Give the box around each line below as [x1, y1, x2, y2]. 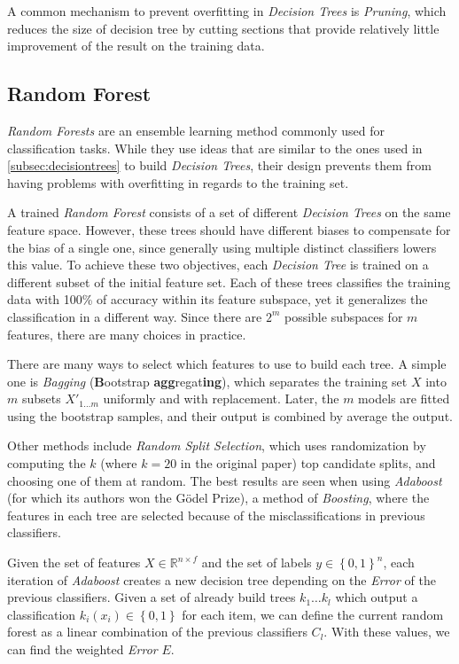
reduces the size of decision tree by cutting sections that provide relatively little [7, 19, 440, 37]
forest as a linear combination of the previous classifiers [7, 622, 307, 641]
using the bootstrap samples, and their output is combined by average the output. [7, 406, 453, 425]
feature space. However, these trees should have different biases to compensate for [7, 220, 451, 238]
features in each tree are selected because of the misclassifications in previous [7, 505, 425, 524]
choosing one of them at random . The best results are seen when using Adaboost [7, 471, 442, 489]
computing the [7, 454, 86, 473]
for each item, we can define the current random [182, 605, 444, 623]
